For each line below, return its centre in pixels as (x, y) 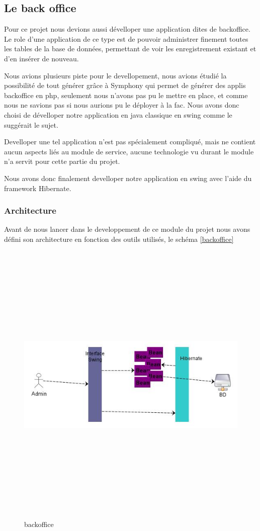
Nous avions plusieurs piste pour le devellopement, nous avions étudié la (115, 75)
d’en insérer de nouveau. (41, 58)
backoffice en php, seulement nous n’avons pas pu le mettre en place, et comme (126, 95)
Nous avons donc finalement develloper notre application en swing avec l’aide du (128, 178)
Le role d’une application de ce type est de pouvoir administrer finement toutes (126, 38)
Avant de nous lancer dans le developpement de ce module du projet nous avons (127, 229)
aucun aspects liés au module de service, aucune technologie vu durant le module (129, 151)
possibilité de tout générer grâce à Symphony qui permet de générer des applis (125, 85)
